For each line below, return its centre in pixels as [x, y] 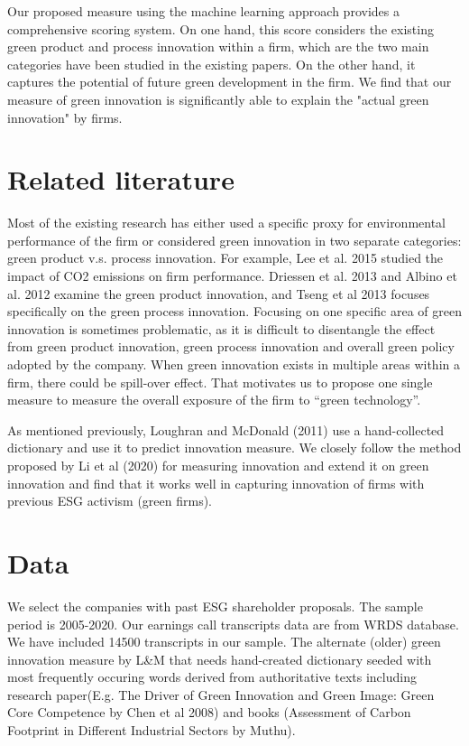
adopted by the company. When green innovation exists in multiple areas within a [234, 364]
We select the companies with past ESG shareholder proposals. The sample [215, 606]
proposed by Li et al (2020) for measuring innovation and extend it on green [218, 465]
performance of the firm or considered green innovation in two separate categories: [234, 240]
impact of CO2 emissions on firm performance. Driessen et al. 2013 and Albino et [232, 276]
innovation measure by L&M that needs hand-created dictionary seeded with [220, 659]
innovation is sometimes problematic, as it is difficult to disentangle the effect [221, 328]
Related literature [121, 179]
